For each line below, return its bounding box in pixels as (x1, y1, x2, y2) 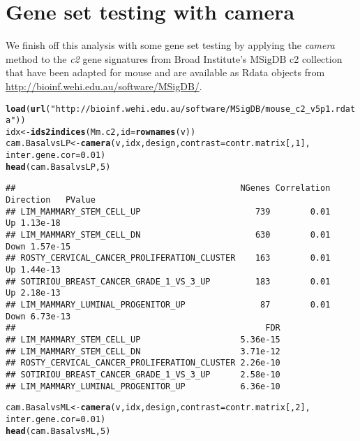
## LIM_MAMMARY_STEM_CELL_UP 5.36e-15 (6, 334, 280, 345)
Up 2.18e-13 (6, 288, 61, 298)
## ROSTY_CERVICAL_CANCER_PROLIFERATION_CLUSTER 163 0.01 (6, 253, 331, 263)
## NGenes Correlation (6, 183, 331, 194)
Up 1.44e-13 (6, 265, 61, 275)
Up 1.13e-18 (6, 218, 61, 229)
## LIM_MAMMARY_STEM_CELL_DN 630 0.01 (6, 230, 331, 240)
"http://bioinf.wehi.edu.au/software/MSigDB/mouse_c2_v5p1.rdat (50, 103, 356, 114)
